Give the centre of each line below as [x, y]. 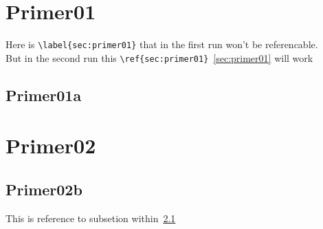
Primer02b [44, 189]
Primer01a [44, 95]
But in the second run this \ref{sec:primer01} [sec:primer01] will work [159, 57]
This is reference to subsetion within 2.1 [91, 218]
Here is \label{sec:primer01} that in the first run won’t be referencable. [162, 44]
